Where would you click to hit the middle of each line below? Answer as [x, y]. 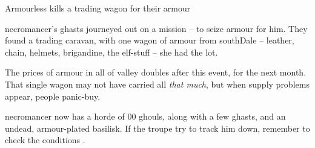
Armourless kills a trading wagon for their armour [98, 8]
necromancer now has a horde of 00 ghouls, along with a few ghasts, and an [145, 116]
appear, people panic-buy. [53, 96]
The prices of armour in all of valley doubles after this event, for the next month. [156, 72]
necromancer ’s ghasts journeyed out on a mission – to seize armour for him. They [156, 28]
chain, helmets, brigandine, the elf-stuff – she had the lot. [111, 52]
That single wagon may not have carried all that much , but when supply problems [157, 84]
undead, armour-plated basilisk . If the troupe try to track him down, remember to [157, 128]
